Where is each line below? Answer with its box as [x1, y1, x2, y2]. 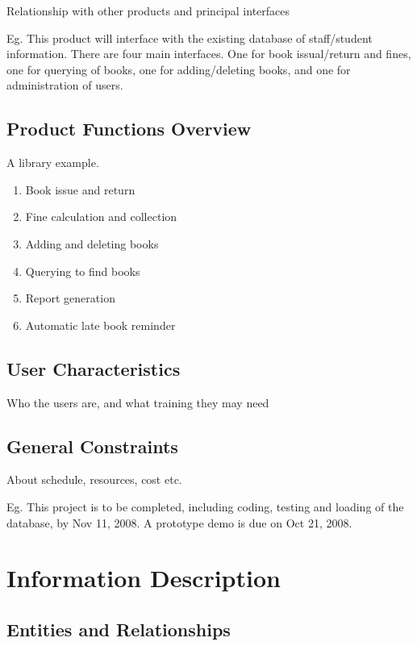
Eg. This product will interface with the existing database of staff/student [6, 29, 373, 46]
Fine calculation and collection [25, 208, 177, 225]
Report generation [25, 290, 115, 306]
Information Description [6, 561, 281, 594]
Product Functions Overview [6, 116, 252, 141]
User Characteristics [6, 356, 181, 381]
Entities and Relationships [6, 616, 231, 641]
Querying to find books [25, 262, 140, 279]
